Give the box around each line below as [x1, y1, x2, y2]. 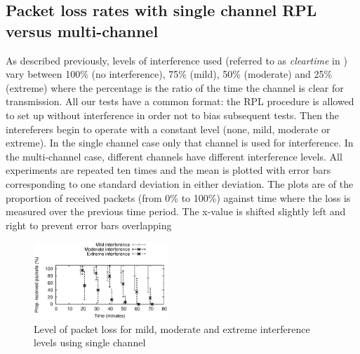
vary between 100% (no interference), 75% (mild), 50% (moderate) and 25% [6, 67, 333, 81]
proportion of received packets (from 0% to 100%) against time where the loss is [6, 190, 351, 205]
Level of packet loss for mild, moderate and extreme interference [34, 321, 310, 336]
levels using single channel [34, 335, 146, 350]
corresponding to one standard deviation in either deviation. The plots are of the [6, 176, 354, 191]
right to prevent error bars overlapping [6, 217, 172, 232]
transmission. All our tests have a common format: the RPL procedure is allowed [6, 94, 354, 109]
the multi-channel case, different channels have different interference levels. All [6, 149, 342, 163]
